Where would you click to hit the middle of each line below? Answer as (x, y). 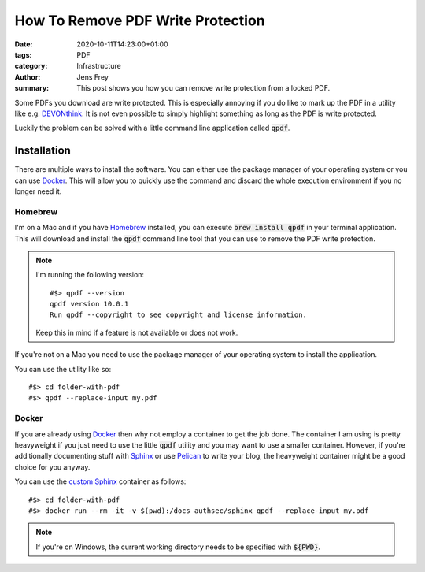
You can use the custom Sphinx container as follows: (100, 481)
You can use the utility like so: (63, 369)
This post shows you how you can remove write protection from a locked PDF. (203, 88)
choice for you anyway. (52, 467)
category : (31, 66)
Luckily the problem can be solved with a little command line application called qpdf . (152, 128)
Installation (42, 151)
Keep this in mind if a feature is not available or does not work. (137, 332)
